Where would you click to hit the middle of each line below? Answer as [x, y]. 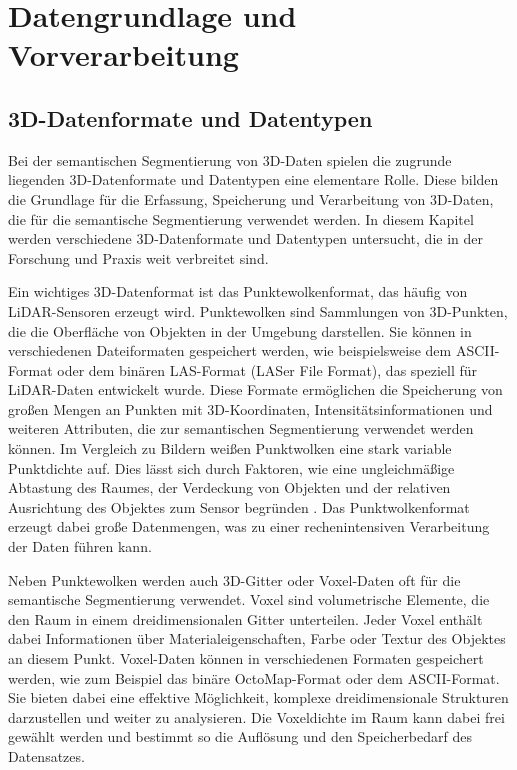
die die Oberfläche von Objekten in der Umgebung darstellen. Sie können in [240, 330]
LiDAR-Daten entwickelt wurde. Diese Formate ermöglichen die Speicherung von [255, 389]
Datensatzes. [46, 755]
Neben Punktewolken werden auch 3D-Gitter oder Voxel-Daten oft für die [234, 579]
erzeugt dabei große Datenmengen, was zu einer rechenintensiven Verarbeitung [249, 526]
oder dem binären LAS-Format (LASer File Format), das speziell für [267, 369]
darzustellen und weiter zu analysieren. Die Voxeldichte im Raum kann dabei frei [256, 716]
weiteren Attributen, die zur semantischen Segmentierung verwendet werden [241, 428]
